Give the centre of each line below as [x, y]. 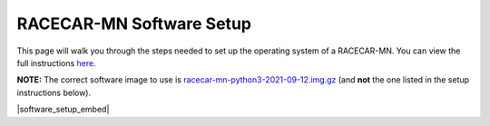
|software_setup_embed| [63, 110]
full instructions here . [57, 63]
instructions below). [54, 92]
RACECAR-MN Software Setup [134, 24]
